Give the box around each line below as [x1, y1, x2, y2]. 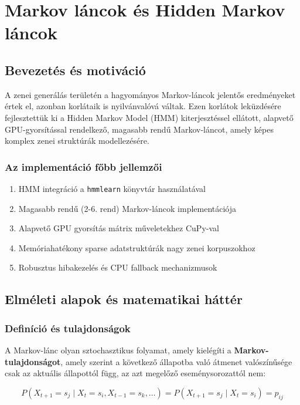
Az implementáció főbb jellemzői [5, 159, 162, 174]
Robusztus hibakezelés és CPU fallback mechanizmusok [18, 261, 217, 274]
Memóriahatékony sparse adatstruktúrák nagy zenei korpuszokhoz [18, 241, 255, 254]
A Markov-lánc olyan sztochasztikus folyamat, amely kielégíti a [5, 343, 231, 356]
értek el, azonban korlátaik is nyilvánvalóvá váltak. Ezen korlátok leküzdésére [5, 100, 281, 112]
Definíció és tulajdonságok [5, 320, 131, 335]
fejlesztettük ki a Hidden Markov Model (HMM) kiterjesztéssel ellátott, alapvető [5, 111, 294, 123]
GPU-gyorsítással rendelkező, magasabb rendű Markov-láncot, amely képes [5, 123, 274, 135]
